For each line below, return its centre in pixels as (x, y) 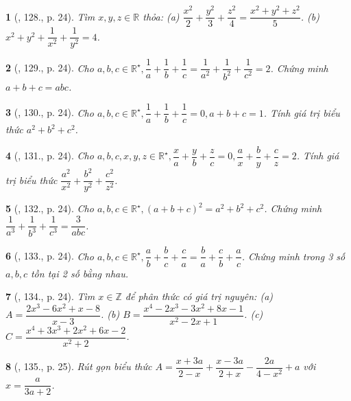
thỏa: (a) (161, 16)
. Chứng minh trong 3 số (293, 256)
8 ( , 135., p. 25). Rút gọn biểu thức (79, 366)
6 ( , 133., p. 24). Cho (50, 256)
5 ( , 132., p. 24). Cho (50, 208)
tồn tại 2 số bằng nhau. (80, 273)
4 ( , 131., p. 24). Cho (50, 156)
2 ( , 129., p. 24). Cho (50, 68)
